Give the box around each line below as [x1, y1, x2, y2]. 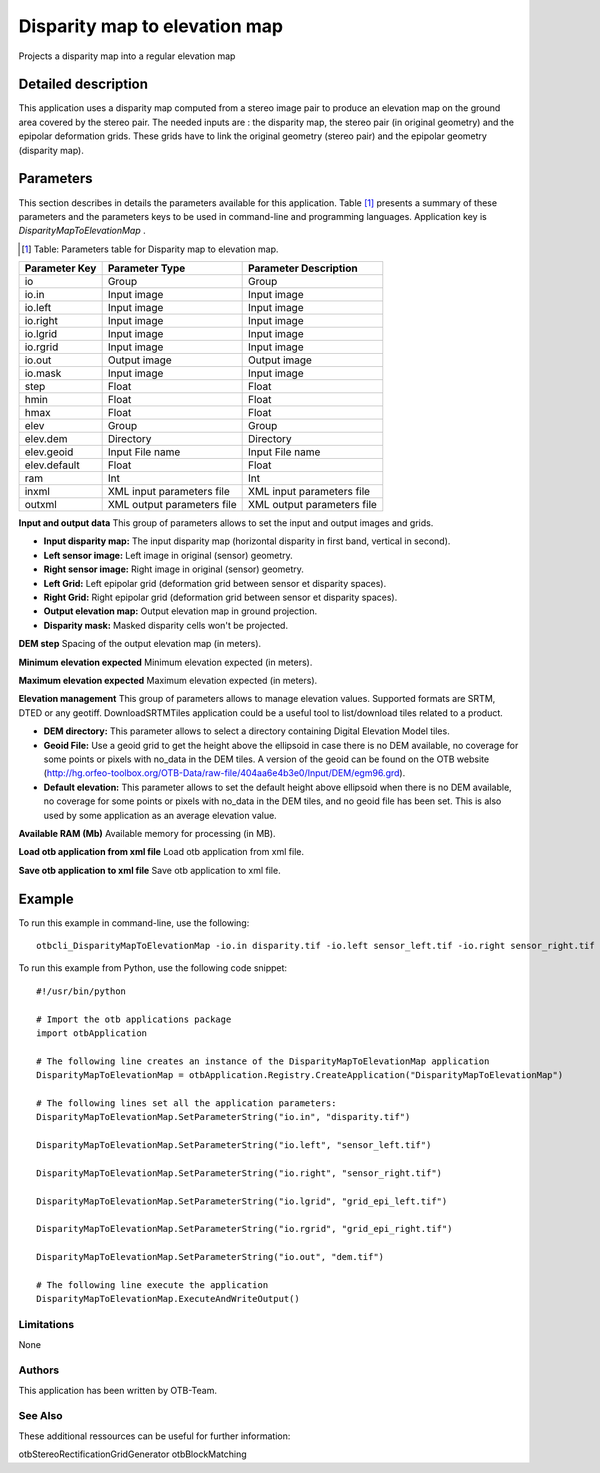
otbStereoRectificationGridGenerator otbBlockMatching [18, 1448, 247, 1460]
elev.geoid [24, 445, 74, 459]
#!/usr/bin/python [36, 985, 127, 997]
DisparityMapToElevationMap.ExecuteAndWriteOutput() [36, 1293, 300, 1305]
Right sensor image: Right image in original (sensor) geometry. [43, 563, 305, 575]
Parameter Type [107, 261, 186, 275]
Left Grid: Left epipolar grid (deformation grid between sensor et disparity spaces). [43, 577, 387, 589]
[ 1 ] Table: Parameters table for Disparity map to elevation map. [21, 243, 279, 255]
